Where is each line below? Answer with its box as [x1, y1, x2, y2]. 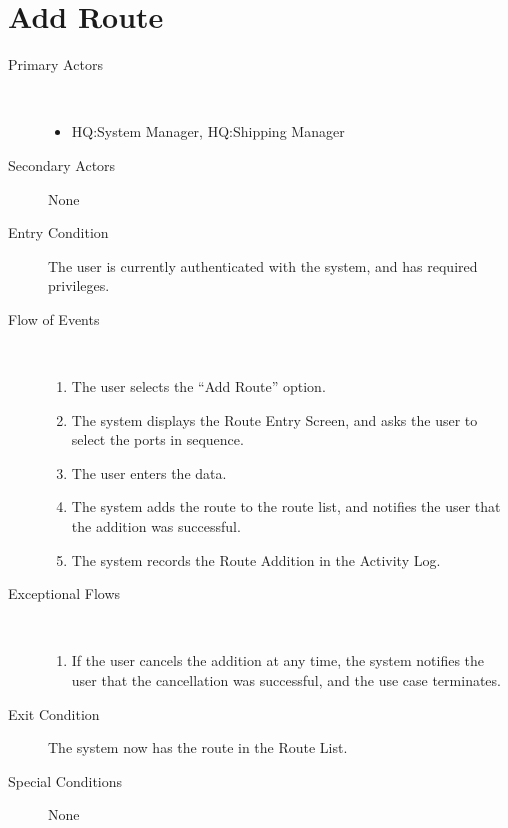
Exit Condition [8, 703, 100, 724]
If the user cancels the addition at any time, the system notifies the [71, 650, 485, 671]
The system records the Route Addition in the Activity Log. [71, 549, 441, 570]
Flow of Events [8, 308, 100, 329]
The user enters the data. [71, 462, 227, 483]
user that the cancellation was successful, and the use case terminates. [71, 670, 501, 690]
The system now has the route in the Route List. [48, 737, 348, 758]
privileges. [48, 275, 110, 296]
